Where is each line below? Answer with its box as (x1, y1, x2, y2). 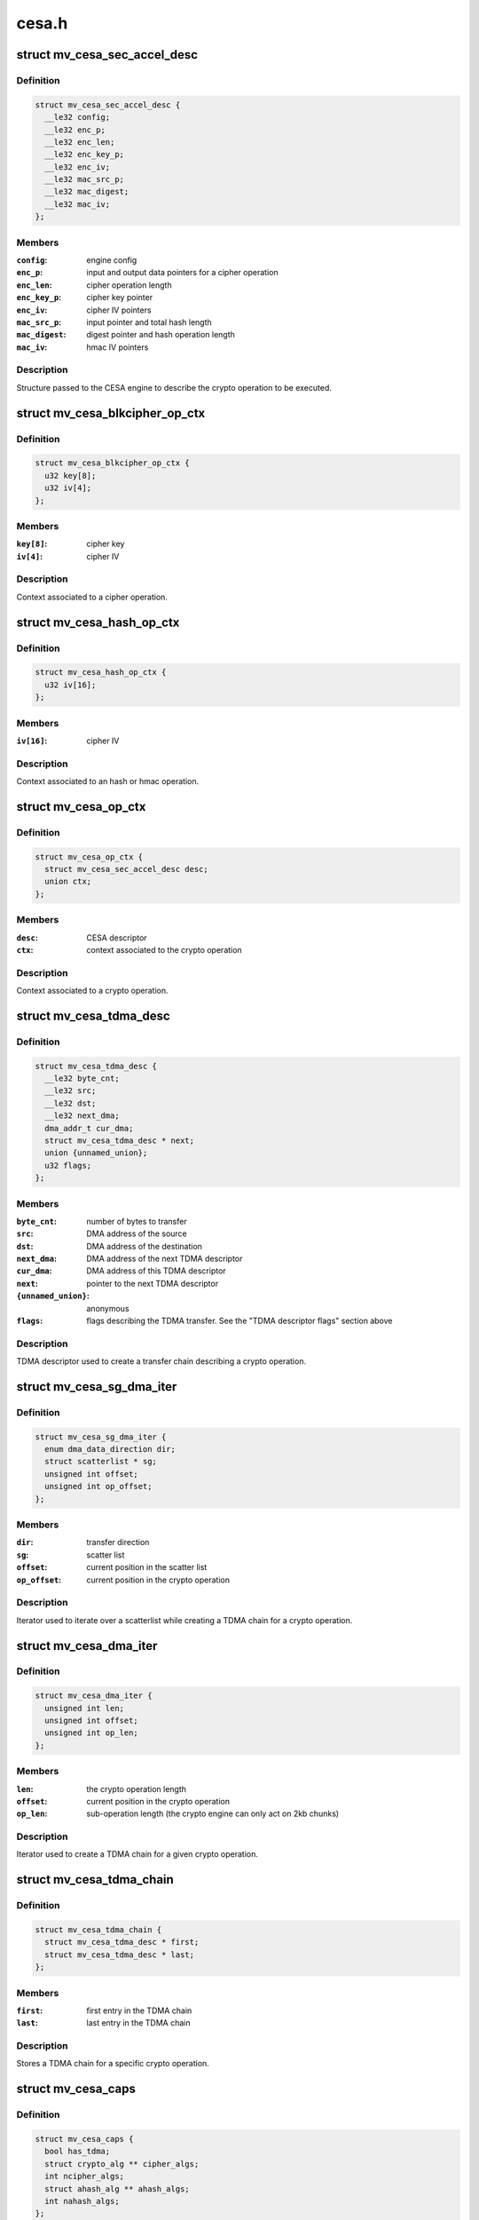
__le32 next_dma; (44, 1111, 120, 1121)
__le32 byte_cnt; (44, 1074, 120, 1083)
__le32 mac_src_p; (44, 174, 124, 185)
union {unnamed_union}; (44, 1148, 148, 1158)
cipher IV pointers (86, 305, 152, 315)
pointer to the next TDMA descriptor (86, 1278, 219, 1288)
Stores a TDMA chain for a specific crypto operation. (16, 2058, 210, 2069)
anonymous (86, 1303, 130, 1313)
